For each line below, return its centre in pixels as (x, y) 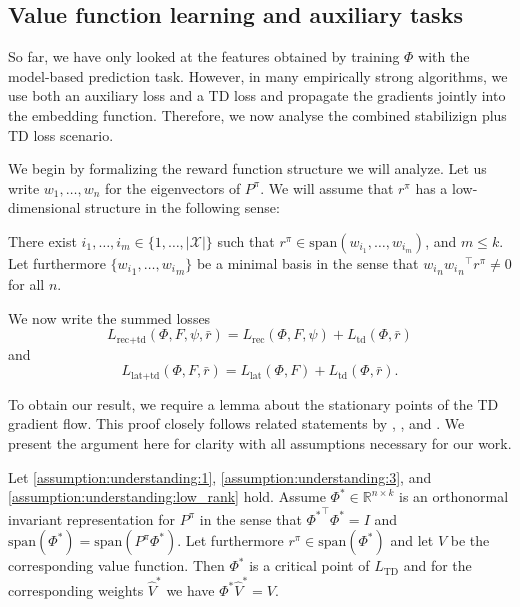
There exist (42, 240)
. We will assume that (327, 187)
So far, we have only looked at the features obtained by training (204, 56)
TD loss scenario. (61, 134)
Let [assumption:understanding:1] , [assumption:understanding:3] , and (220, 476)
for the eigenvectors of (173, 187)
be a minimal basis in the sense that (307, 262)
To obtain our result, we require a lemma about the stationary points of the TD (253, 403)
